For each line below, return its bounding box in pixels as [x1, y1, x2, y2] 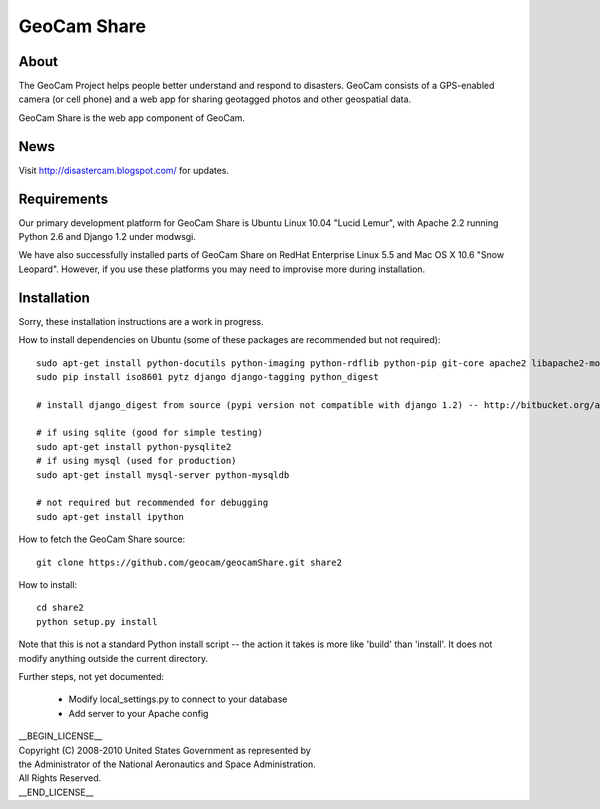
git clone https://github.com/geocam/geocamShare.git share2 [36, 556, 342, 568]
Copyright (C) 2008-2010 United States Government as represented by [18, 744, 312, 756]
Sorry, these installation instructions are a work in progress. [18, 315, 264, 327]
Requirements [18, 190, 109, 207]
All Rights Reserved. [18, 772, 102, 784]
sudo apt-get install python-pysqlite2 [36, 441, 232, 452]
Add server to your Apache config [68, 707, 209, 719]
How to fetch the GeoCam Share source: [18, 533, 186, 545]
